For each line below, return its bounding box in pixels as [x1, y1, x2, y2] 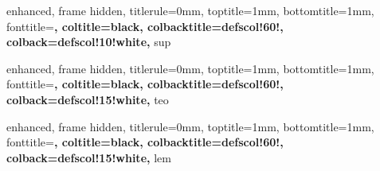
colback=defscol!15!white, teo [6, 91, 169, 107]
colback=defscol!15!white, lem [6, 149, 171, 165]
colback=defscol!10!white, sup [6, 33, 171, 50]
